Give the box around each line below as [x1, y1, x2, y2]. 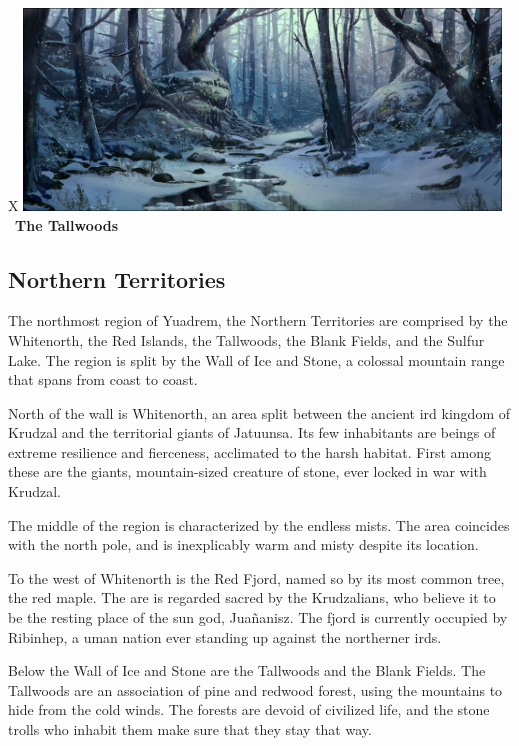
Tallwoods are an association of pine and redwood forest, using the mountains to [8, 679, 503, 700]
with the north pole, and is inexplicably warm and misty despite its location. [8, 534, 479, 555]
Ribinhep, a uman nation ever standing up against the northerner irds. [8, 626, 442, 647]
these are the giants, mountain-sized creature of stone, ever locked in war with [8, 461, 487, 482]
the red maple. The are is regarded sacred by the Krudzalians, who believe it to [8, 587, 496, 608]
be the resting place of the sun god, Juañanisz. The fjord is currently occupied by [8, 607, 508, 628]
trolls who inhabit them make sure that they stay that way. [8, 719, 372, 739]
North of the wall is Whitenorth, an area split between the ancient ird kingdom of [8, 402, 510, 423]
